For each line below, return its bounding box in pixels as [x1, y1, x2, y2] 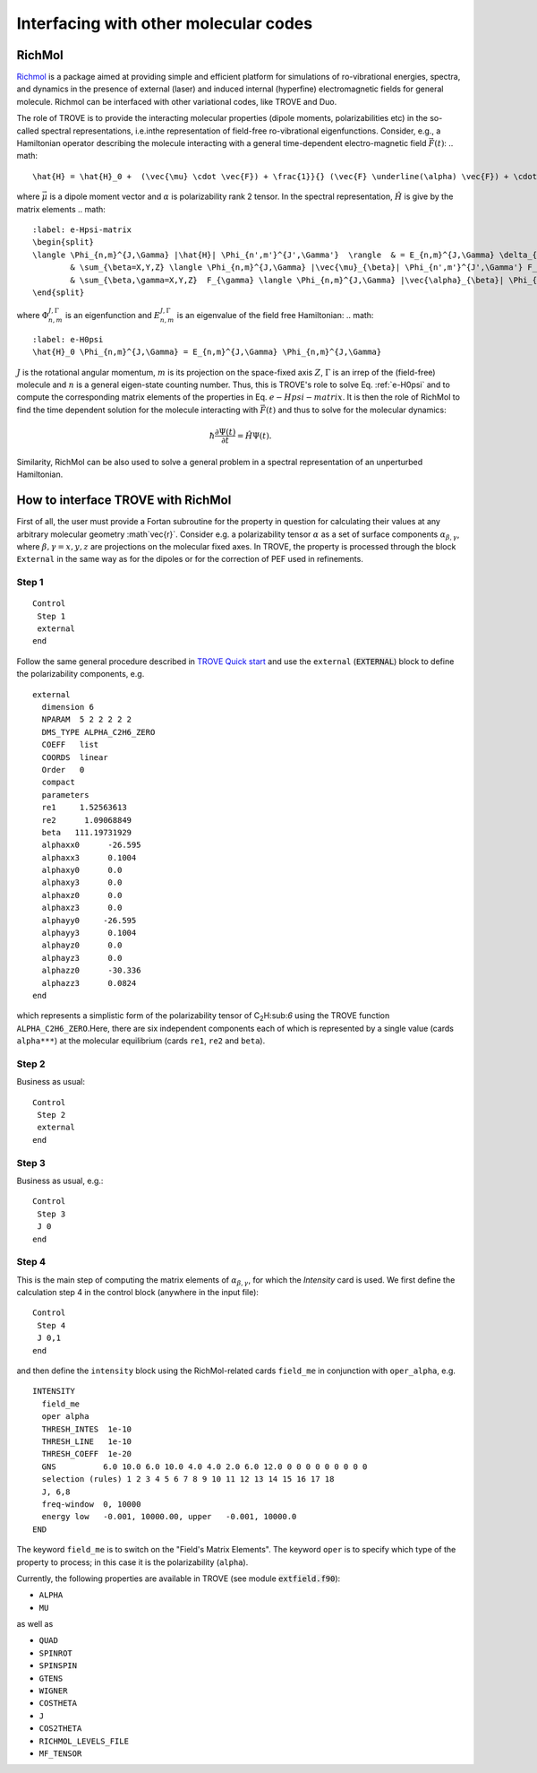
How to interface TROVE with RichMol [16, 493, 232, 508]
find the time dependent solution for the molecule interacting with [16, 404, 259, 415]
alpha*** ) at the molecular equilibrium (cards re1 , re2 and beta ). [16, 1035, 266, 1046]
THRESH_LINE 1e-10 [41, 1437, 132, 1447]
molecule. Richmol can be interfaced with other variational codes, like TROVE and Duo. [16, 96, 337, 107]
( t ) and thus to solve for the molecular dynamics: [265, 404, 447, 415]
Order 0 [41, 765, 85, 774]
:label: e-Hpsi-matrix [32, 224, 132, 235]
